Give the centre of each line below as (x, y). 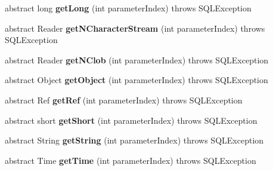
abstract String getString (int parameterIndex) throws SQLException (134, 140)
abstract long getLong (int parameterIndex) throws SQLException (128, 8)
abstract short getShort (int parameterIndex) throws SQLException (131, 120)
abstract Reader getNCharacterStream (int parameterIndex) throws (135, 28)
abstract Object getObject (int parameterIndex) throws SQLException (136, 80)
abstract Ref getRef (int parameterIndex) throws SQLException (124, 100)
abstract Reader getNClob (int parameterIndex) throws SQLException (137, 59)
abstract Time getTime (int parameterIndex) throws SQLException (131, 160)
